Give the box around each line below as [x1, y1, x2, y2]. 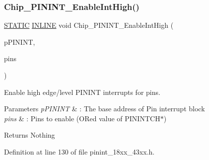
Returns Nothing [4, 130, 55, 140]
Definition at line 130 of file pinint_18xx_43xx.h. [4, 146, 155, 157]
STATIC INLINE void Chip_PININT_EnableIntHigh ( [4, 20, 174, 30]
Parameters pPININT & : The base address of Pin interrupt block [4, 103, 205, 114]
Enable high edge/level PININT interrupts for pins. [4, 86, 160, 97]
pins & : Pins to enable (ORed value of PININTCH [4, 113, 160, 123]
